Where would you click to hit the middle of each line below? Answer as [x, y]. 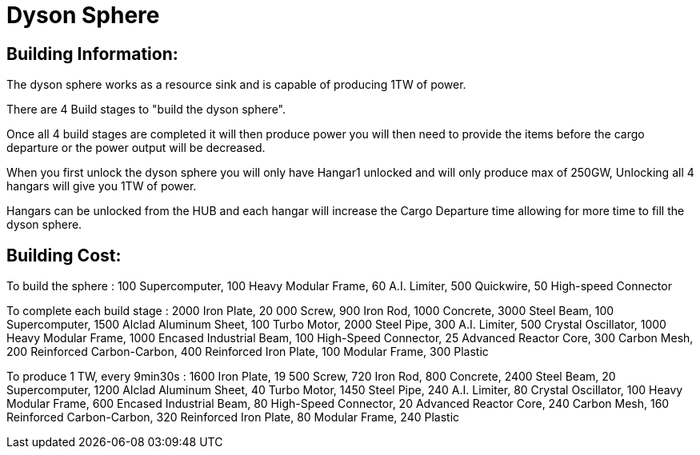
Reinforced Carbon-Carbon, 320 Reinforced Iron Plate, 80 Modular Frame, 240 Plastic [233, 417]
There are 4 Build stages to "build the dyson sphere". [146, 110]
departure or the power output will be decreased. [136, 148]
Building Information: [92, 54]
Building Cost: [64, 255]
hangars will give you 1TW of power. [102, 186]
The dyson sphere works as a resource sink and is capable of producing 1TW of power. [236, 85]
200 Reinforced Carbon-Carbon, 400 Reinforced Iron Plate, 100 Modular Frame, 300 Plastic [248, 352]
